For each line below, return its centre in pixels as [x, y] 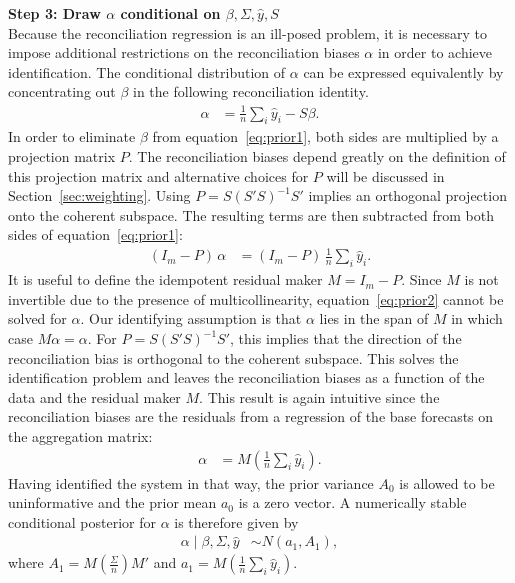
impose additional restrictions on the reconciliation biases [184, 52]
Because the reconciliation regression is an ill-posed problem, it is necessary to [247, 32]
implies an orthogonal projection [407, 195]
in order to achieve [434, 52]
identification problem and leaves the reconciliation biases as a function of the [246, 377]
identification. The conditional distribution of [147, 71]
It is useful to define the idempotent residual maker [165, 279]
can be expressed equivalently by [403, 71]
